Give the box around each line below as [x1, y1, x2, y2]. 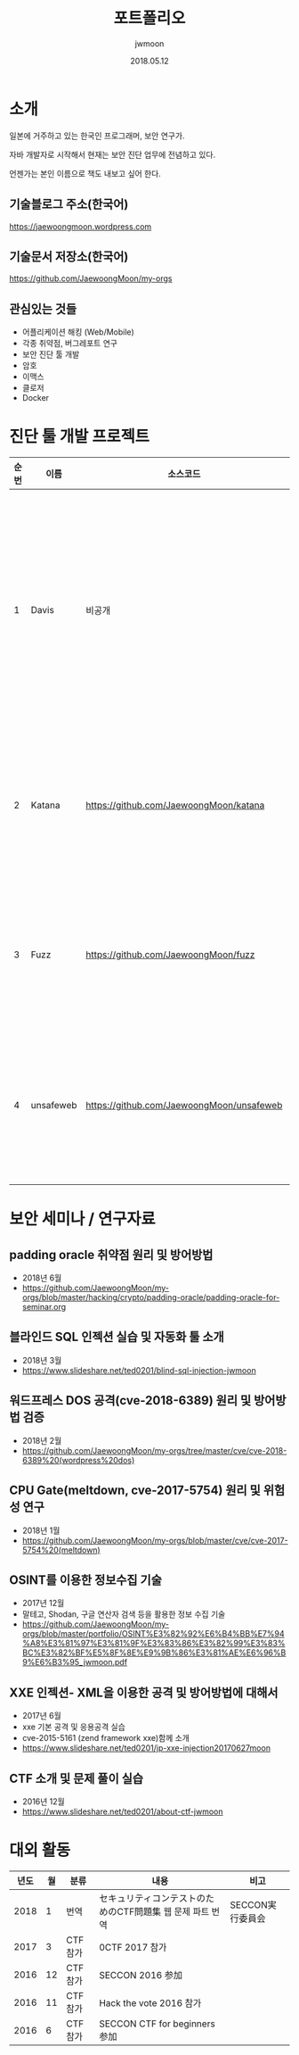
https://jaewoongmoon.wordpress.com [9, 220, 152, 232]
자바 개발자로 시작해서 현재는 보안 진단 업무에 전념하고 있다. [9, 149, 216, 160]
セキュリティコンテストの [99, 1892, 206, 1904]
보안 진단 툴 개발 [21, 349, 80, 360]
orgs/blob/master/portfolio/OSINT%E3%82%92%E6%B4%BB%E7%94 [21, 1628, 285, 1639]
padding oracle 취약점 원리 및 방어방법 [9, 1247, 214, 1263]
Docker [21, 393, 50, 403]
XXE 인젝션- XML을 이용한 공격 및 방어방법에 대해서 [9, 1685, 279, 1700]
